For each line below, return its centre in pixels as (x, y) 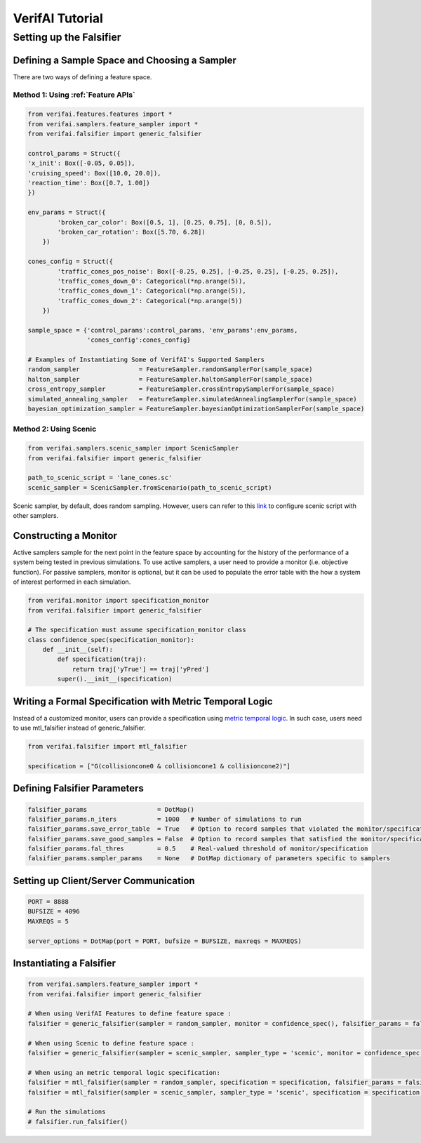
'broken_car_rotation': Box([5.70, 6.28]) (132, 232)
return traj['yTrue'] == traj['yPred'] (141, 669)
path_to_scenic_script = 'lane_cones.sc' (100, 478)
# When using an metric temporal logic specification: (124, 1072)
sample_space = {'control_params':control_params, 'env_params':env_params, (163, 330)
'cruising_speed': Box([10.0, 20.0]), (94, 173)
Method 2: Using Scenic (55, 429)
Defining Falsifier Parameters (78, 788)
